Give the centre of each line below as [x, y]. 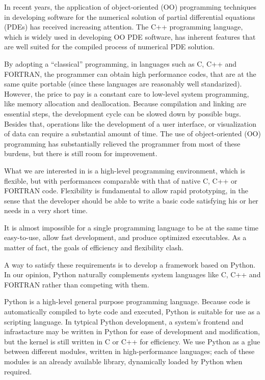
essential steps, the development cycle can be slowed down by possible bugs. [123, 113]
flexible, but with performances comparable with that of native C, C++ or [121, 180]
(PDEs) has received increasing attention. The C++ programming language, [124, 27]
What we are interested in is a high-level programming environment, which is [125, 170]
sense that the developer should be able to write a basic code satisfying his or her [131, 200]
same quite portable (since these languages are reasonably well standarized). [123, 84]
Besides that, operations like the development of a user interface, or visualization [130, 123]
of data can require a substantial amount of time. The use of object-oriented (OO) [132, 134]
